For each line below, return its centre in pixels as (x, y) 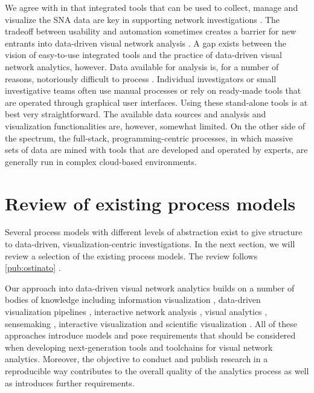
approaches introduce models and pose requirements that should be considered (150, 335)
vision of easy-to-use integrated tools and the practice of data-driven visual (144, 55)
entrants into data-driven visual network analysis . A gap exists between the (146, 43)
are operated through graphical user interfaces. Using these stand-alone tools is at (156, 102)
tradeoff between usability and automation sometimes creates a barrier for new (151, 31)
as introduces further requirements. (70, 382)
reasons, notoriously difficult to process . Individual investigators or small (141, 78)
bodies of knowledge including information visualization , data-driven (133, 300)
